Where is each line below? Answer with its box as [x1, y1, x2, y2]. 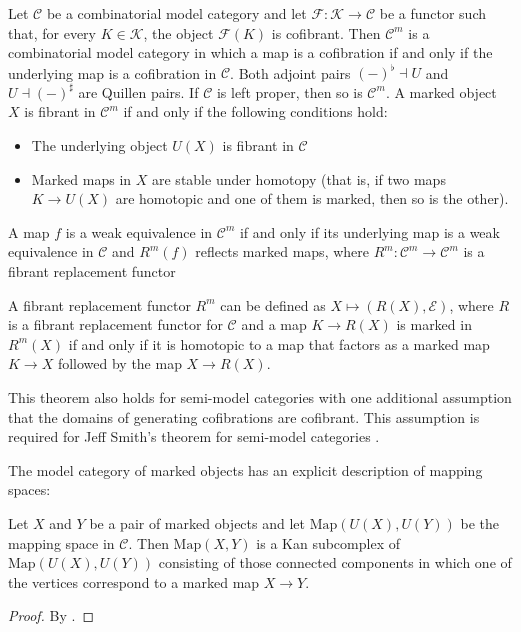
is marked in [396, 314, 472, 335]
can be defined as [220, 294, 326, 315]
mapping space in [8, 532, 115, 553]
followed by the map [57, 353, 182, 374]
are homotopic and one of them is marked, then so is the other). [115, 188, 509, 209]
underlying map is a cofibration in [8, 62, 217, 83]
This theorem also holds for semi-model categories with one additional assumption [8, 387, 512, 407]
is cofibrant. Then [271, 22, 381, 43]
